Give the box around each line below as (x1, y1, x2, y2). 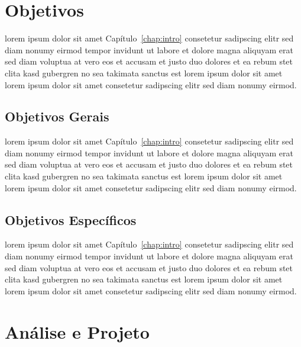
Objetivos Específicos (5, 210, 137, 229)
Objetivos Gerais (5, 107, 109, 126)
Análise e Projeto (5, 319, 150, 343)
